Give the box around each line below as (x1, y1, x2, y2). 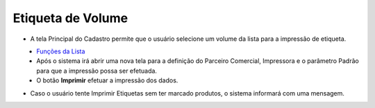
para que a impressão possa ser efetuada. (36, 66, 158, 75)
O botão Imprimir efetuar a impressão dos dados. (36, 76, 178, 84)
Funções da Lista (36, 47, 85, 55)
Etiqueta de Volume (12, 10, 128, 26)
